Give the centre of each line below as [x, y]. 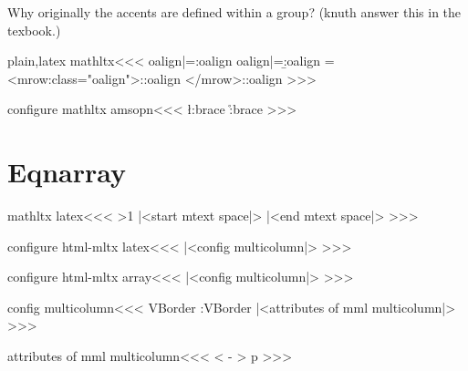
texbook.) [34, 30]
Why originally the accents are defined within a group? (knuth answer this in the [234, 12]
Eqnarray [67, 172]
